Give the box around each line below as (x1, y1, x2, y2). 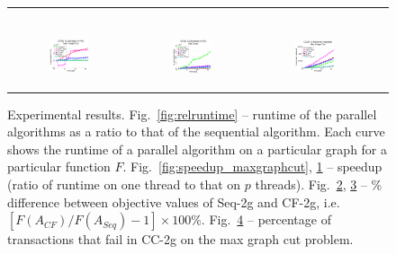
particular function (7, 157, 111, 176)
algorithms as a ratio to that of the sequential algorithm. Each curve (7, 122, 385, 141)
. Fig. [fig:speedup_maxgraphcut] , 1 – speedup (122, 157, 382, 176)
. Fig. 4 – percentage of (201, 210, 331, 229)
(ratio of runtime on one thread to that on (7, 175, 241, 193)
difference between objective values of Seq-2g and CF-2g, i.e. (7, 192, 340, 211)
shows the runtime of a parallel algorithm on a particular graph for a (7, 139, 388, 158)
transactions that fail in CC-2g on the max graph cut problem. (7, 230, 354, 249)
